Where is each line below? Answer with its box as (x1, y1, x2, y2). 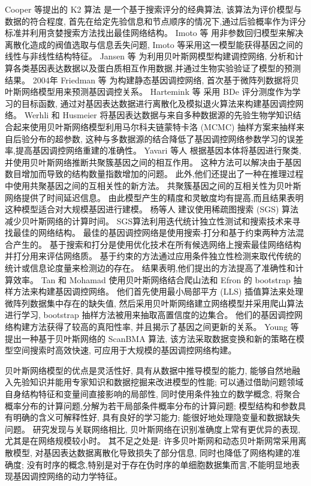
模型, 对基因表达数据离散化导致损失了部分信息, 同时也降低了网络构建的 (13, 446, 292, 458)
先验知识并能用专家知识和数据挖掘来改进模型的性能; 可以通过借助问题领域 (13, 376, 304, 388)
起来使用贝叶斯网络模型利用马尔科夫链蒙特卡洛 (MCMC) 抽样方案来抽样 (13, 120, 297, 133)
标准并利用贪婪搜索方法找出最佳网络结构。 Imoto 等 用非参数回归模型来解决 (5, 26, 304, 39)
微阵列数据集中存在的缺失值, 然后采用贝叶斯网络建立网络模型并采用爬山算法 (5, 296, 304, 309)
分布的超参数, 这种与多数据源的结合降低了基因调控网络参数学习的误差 (29, 132, 304, 145)
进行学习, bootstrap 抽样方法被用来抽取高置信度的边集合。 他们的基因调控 (5, 308, 295, 321)
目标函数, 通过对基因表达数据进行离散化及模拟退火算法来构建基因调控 (21, 97, 295, 109)
